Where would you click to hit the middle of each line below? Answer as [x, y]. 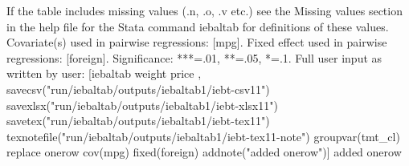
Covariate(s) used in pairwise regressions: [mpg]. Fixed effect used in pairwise [197, 42]
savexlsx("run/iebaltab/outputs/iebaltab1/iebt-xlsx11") [142, 105]
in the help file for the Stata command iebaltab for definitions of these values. [198, 26]
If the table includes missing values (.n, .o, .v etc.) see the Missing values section [204, 10]
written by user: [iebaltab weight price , [104, 73]
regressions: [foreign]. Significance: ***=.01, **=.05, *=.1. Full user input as [194, 57]
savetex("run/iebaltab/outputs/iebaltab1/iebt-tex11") [138, 121]
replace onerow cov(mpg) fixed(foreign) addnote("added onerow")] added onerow [204, 152]
